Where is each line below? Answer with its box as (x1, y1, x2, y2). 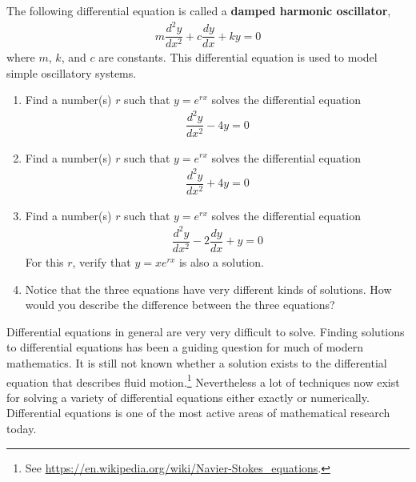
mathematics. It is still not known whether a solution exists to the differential (6, 354, 387, 371)
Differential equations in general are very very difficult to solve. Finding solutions (6, 323, 405, 339)
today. (6, 420, 37, 436)
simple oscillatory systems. (6, 64, 137, 81)
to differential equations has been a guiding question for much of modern (6, 339, 364, 355)
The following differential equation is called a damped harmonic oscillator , (6, 2, 391, 18)
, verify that (72, 253, 131, 270)
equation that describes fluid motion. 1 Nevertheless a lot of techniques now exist (6, 371, 400, 390)
